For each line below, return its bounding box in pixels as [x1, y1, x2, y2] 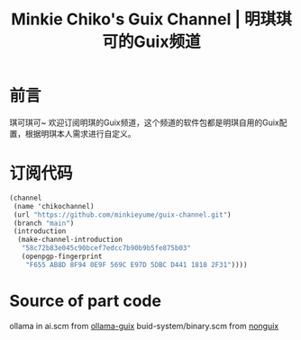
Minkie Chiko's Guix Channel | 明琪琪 [11, 9, 292, 30]
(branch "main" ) [13, 219, 75, 228]
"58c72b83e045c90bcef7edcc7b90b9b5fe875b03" [21, 244, 192, 253]
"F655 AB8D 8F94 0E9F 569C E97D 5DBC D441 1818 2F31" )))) [25, 260, 248, 269]
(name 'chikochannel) [13, 201, 95, 210]
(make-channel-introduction [17, 236, 123, 245]
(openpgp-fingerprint [21, 252, 103, 261]
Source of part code [9, 291, 162, 311]
